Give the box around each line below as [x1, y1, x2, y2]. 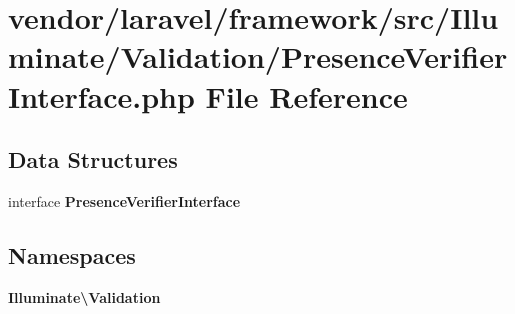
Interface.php [8, 75, 195, 116]
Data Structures [8, 144, 178, 175]
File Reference [205, 75, 408, 116]
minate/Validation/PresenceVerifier [8, 36, 508, 77]
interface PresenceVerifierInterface [8, 190, 241, 211]
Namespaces [8, 239, 136, 270]
